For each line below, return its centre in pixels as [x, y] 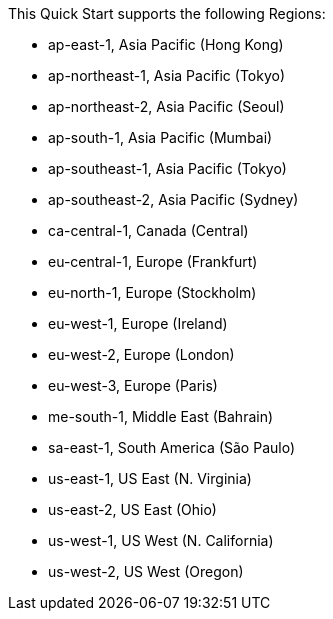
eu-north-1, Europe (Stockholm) [152, 292]
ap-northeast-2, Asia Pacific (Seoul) [166, 106]
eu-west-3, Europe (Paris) [133, 385]
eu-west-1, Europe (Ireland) [138, 323]
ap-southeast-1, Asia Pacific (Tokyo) [167, 168]
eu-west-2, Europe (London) [141, 354]
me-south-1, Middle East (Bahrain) [161, 416]
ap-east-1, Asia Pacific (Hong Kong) [166, 44]
